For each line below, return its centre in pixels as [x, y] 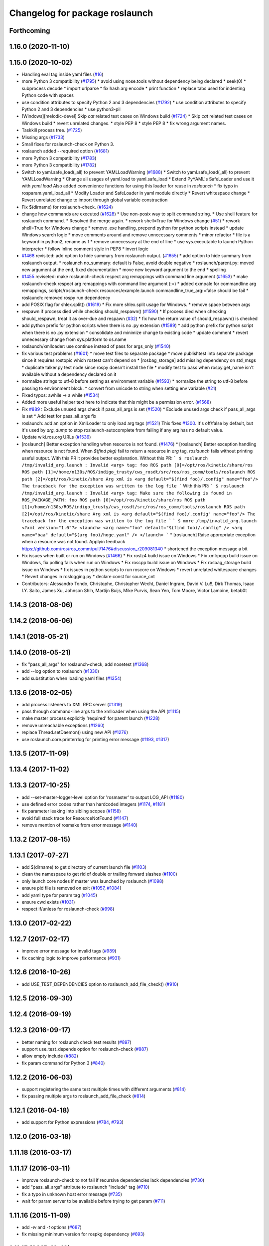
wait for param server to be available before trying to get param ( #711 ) [93, 1201]
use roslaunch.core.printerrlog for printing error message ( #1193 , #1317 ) [95, 739]
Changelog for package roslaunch [81, 13]
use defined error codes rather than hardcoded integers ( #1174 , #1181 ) [93, 804]
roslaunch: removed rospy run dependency [66, 298]
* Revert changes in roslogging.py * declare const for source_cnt [88, 577]
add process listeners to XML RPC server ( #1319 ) [72, 704]
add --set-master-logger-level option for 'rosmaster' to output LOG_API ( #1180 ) [103, 797]
